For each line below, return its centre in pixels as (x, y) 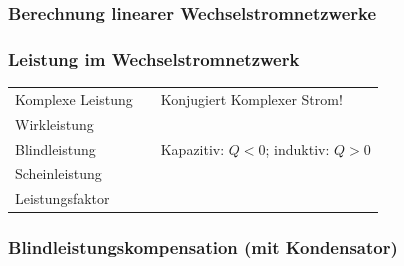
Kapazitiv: (192, 148)
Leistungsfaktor (62, 198)
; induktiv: (297, 148)
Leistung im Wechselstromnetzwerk (154, 58)
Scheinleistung (58, 173)
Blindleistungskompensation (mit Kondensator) (203, 247)
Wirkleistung (54, 123)
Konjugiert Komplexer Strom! (251, 98)
